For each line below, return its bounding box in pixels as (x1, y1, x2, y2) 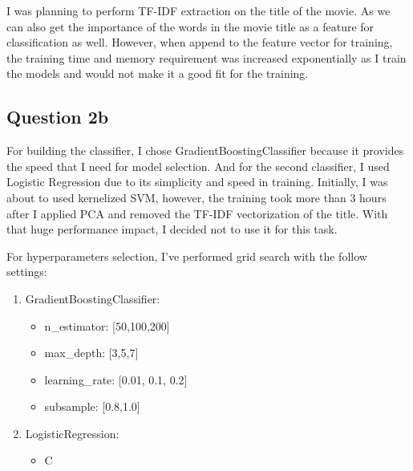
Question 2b (6, 104, 109, 129)
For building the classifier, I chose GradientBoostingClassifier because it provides (6, 142, 404, 159)
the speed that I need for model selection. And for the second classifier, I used (6, 157, 390, 174)
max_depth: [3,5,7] (44, 344, 139, 361)
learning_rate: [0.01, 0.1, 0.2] (44, 371, 188, 388)
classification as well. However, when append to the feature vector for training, (6, 34, 393, 51)
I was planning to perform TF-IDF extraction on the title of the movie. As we (6, 2, 391, 18)
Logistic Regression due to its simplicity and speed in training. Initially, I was (6, 173, 388, 190)
